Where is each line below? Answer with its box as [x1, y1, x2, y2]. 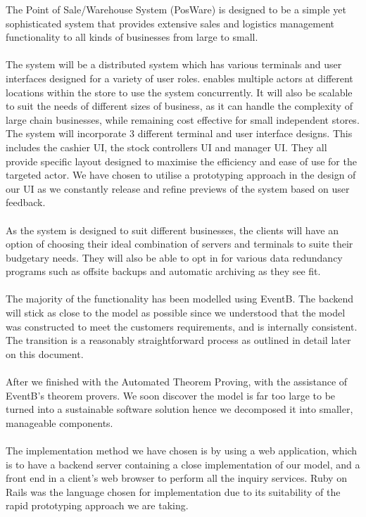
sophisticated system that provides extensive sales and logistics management [6, 15, 335, 30]
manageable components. [6, 415, 113, 430]
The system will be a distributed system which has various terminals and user [6, 57, 342, 72]
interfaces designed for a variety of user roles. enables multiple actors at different [6, 70, 353, 85]
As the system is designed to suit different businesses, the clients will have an [6, 222, 339, 237]
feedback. [6, 195, 46, 210]
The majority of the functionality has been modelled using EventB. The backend [6, 291, 354, 306]
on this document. [6, 346, 84, 361]
